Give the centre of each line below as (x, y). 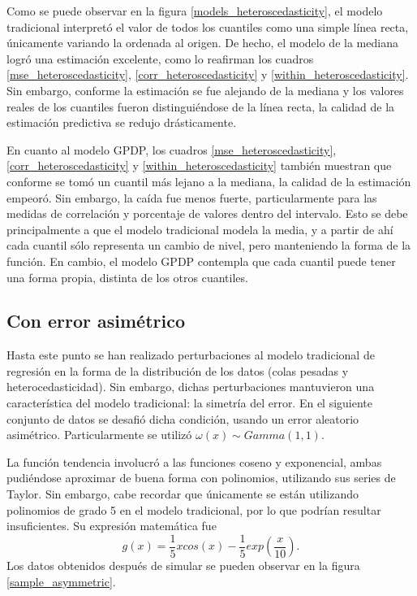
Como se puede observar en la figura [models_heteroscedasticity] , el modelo (195, 11)
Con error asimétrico (96, 321)
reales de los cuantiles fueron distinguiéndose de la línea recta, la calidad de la (201, 106)
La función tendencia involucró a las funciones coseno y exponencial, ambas (194, 461)
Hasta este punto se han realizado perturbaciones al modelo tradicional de (191, 355)
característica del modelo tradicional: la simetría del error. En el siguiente (190, 403)
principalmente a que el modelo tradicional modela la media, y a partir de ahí (200, 229)
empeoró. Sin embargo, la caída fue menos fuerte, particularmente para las (192, 197)
